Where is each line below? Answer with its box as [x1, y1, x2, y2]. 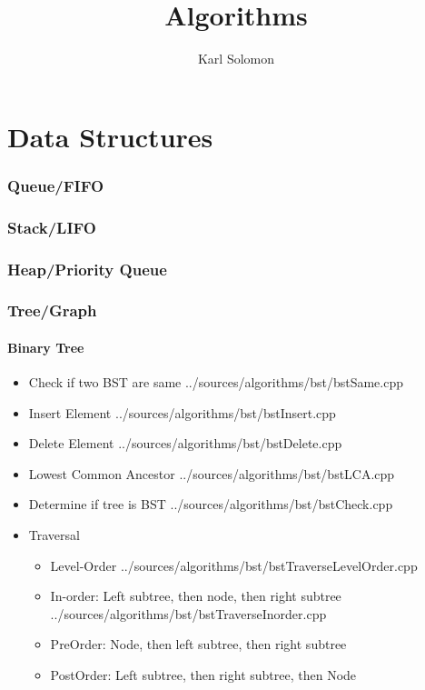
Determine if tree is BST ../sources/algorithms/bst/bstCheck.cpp [28, 495, 393, 514]
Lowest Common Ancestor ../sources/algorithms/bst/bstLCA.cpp [28, 464, 395, 483]
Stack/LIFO [7, 215, 96, 238]
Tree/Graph [7, 299, 97, 322]
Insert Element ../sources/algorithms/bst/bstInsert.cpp [28, 403, 336, 422]
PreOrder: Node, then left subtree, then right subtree [50, 635, 347, 654]
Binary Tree [7, 337, 84, 356]
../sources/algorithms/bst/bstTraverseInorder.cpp [50, 604, 327, 623]
